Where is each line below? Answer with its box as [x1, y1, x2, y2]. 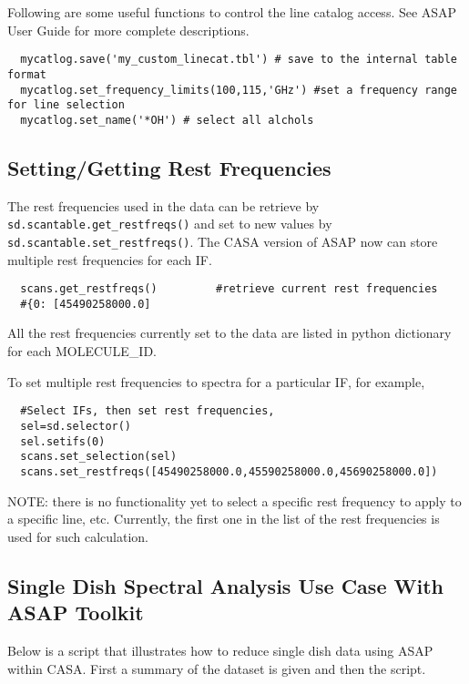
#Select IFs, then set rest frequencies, [20, 404, 275, 418]
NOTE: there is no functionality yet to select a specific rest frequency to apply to [7, 491, 462, 510]
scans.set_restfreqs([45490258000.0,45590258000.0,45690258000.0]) [20, 465, 438, 478]
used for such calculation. [7, 526, 148, 546]
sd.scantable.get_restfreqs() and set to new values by [7, 214, 332, 233]
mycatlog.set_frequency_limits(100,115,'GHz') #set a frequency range [20, 83, 457, 97]
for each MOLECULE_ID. [7, 342, 157, 361]
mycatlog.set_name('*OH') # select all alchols [20, 113, 314, 127]
